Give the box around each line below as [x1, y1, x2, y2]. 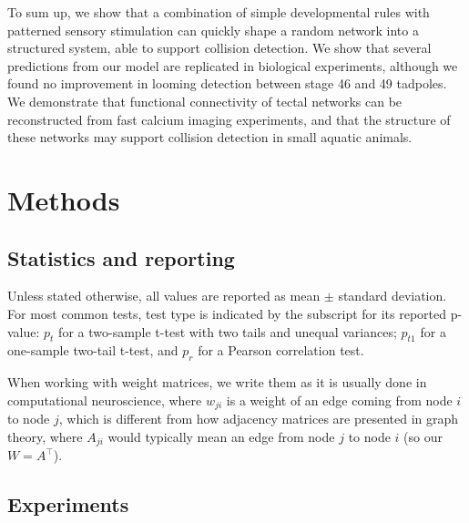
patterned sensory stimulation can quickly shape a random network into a [7, 20, 419, 39]
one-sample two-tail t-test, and [7, 341, 178, 360]
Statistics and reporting [7, 243, 235, 272]
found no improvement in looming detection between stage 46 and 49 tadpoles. [7, 74, 447, 93]
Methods [7, 180, 120, 218]
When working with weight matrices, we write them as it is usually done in [7, 373, 427, 392]
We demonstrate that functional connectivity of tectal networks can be [7, 91, 403, 110]
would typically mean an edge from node [107, 426, 335, 446]
